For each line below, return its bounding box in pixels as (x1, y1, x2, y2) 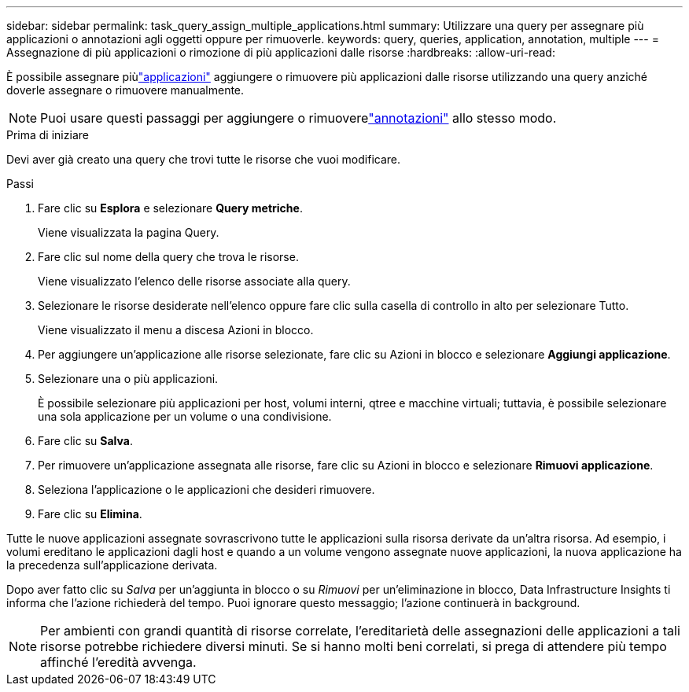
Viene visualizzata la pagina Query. (38, 226, 219, 239)
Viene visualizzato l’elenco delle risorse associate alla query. (38, 274, 351, 288)
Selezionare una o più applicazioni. (38, 372, 219, 385)
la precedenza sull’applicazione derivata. (6, 558, 218, 572)
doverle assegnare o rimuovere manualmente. (6, 83, 245, 97)
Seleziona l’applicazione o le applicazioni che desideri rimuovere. (38, 483, 375, 496)
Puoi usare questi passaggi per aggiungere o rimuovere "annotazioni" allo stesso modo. (40, 110, 557, 126)
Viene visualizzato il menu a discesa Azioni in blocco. (38, 323, 314, 337)
